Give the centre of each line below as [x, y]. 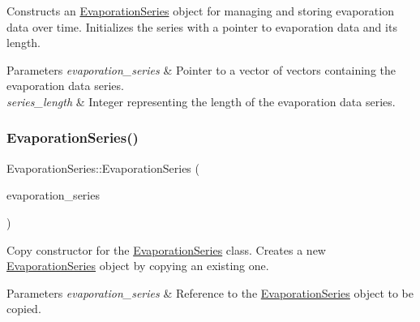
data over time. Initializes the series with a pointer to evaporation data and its [202, 26]
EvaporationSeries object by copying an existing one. [138, 266]
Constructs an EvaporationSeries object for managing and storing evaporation [200, 11]
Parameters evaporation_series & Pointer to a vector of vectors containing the [201, 69]
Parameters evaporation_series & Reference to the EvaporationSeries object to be [210, 292]
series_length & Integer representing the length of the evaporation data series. [201, 101]
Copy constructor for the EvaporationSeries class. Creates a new [166, 249]
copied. [24, 309]
